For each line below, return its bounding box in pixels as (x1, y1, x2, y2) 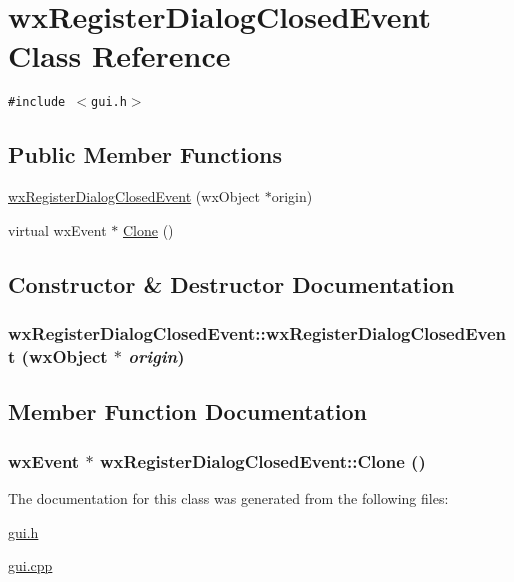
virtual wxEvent (8, 219, 107, 240)
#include (8, 95, 66, 110)
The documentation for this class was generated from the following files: (8, 487, 449, 508)
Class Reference (8, 35, 231, 76)
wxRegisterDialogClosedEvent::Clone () (99, 448, 426, 473)
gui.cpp (8, 555, 53, 576)
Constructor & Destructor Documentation (8, 268, 455, 299)
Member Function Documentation (8, 396, 368, 427)
